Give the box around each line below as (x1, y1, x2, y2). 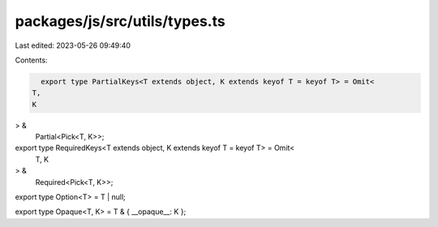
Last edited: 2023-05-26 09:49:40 (15, 41, 131, 50)
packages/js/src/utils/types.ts (15, 12, 226, 30)
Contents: (15, 55, 48, 65)
